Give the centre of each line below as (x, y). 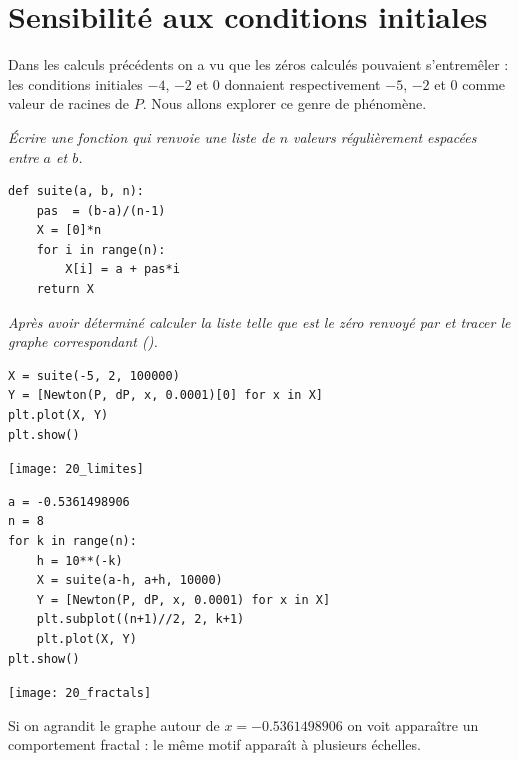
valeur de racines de (69, 103)
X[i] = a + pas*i (122, 269)
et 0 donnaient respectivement (288, 83)
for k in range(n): (72, 541)
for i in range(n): (101, 249)
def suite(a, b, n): (76, 191)
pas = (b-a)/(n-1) (101, 210)
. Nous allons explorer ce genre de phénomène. (284, 103)
